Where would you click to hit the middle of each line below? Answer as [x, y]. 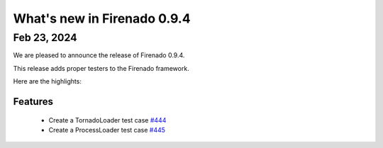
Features [33, 102]
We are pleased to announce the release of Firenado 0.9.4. [99, 55]
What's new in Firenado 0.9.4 [102, 18]
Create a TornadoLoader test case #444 [107, 120]
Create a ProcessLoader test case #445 [107, 130]
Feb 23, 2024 [45, 38]
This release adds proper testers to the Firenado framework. [101, 68]
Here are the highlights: [47, 81]
